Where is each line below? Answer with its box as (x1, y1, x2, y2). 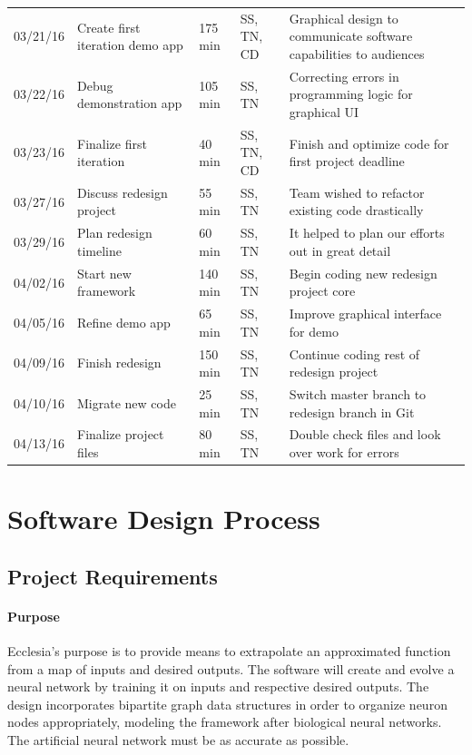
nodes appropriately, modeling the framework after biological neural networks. (7, 712, 442, 731)
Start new (77, 263, 132, 282)
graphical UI (289, 102, 359, 121)
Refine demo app (77, 312, 171, 331)
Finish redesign (77, 353, 162, 372)
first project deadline (289, 152, 405, 171)
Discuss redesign (77, 182, 168, 201)
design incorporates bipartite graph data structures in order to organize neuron (7, 694, 447, 713)
